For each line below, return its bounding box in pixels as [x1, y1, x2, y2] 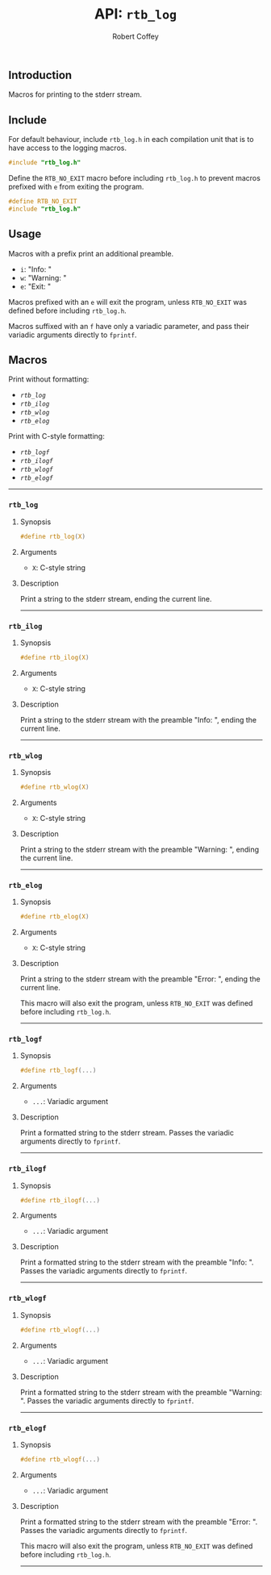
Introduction [8, 68, 73, 81]
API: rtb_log [94, 5, 177, 23]
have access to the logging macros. [8, 143, 127, 153]
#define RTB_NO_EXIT [8, 198, 78, 206]
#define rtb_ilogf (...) [19, 1196, 101, 1204]
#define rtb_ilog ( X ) [19, 653, 90, 661]
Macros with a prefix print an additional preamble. [8, 248, 174, 258]
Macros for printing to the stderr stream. [8, 90, 143, 99]
